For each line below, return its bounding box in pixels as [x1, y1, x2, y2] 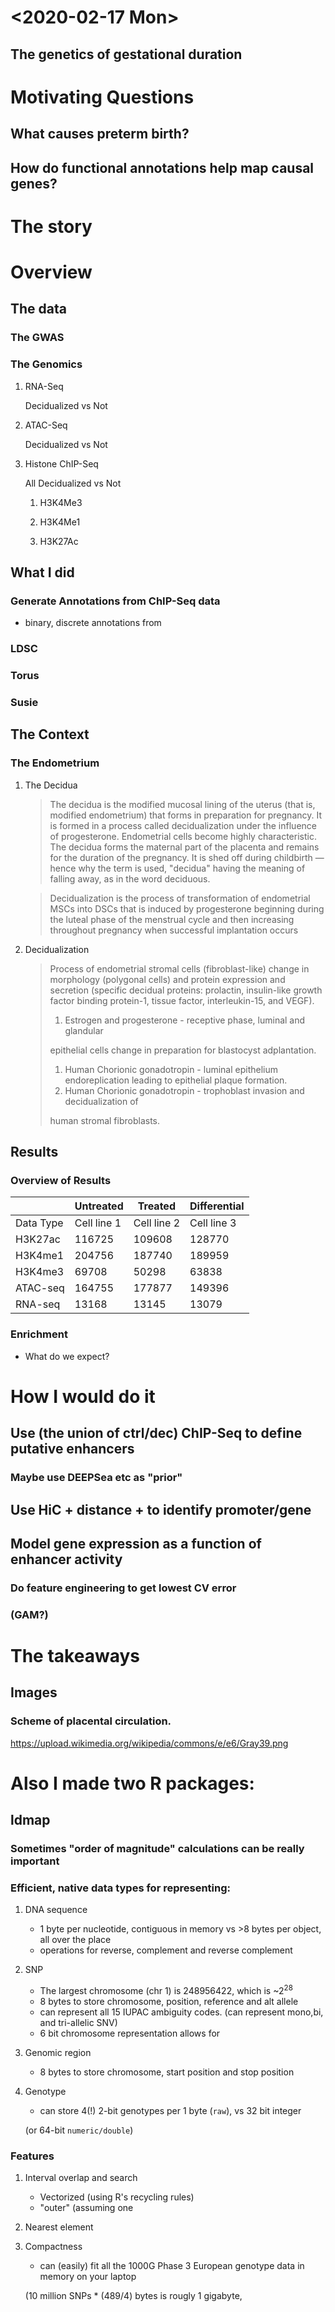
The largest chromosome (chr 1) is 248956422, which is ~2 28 [39, 1983, 293, 1997]
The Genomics [10, 357, 83, 371]
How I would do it [10, 1385, 156, 1408]
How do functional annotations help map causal [10, 159, 315, 176]
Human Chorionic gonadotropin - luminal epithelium [64, 1063, 278, 1075]
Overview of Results [10, 1173, 112, 1187]
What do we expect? [24, 1350, 110, 1362]
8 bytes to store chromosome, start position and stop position [39, 2066, 295, 2078]
